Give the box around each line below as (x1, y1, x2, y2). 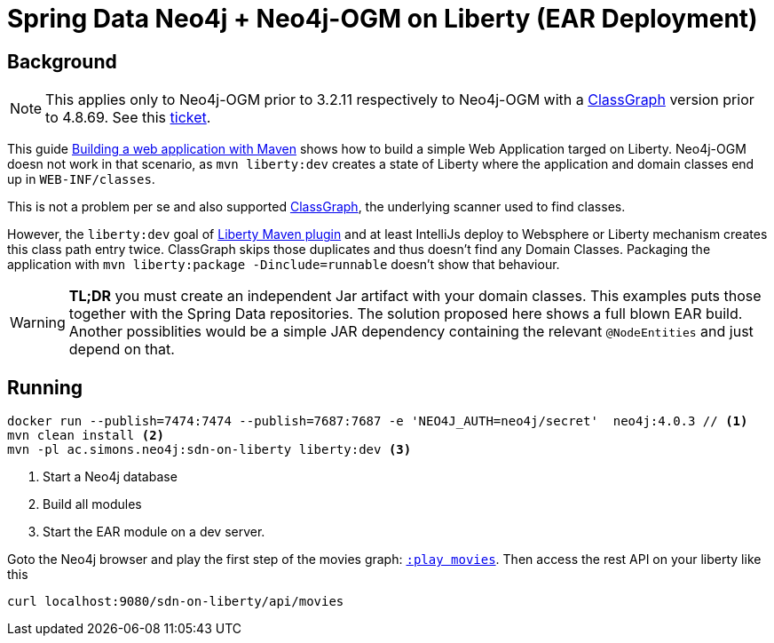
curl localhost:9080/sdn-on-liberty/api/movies (7, 594, 344, 609)
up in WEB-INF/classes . (7, 171, 155, 187)
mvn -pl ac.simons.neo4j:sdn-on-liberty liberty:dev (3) (7, 442, 412, 457)
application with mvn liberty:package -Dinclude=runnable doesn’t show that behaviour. (7, 257, 560, 273)
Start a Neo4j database (43, 469, 178, 485)
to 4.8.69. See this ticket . (45, 108, 211, 127)
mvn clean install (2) (7, 428, 165, 443)
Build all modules (43, 496, 142, 512)
